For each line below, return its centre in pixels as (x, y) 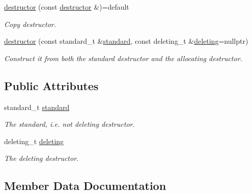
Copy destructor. (30, 24)
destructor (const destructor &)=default (67, 7)
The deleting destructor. (41, 158)
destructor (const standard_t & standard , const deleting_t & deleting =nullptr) (126, 41)
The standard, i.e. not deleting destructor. (69, 124)
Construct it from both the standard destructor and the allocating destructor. (123, 58)
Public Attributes (51, 85)
